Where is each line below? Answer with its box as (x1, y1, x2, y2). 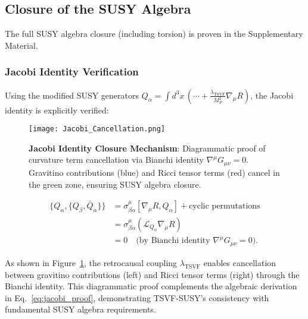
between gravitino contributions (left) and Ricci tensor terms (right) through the (5, 268, 300, 280)
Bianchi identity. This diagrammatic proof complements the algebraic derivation (5, 280, 297, 292)
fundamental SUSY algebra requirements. (5, 303, 156, 315)
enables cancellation (203, 256, 276, 269)
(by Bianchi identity (136, 236, 210, 245)
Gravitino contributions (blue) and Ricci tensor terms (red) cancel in (29, 166, 280, 178)
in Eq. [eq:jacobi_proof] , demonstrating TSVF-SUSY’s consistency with (5, 291, 269, 304)
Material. (5, 39, 38, 51)
